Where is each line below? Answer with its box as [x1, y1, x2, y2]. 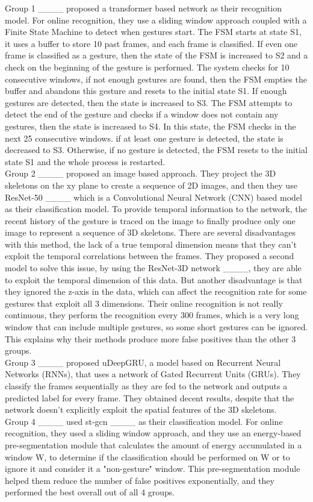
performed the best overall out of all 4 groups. [5, 486, 175, 498]
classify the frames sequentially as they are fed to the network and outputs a [5, 380, 288, 392]
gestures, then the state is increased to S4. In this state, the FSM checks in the [5, 119, 296, 132]
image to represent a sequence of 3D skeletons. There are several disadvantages [5, 226, 296, 239]
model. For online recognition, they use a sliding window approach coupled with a [5, 13, 307, 26]
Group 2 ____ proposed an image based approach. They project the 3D [5, 167, 276, 180]
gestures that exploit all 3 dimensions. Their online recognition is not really [5, 296, 283, 309]
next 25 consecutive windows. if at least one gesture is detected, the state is [5, 131, 284, 144]
